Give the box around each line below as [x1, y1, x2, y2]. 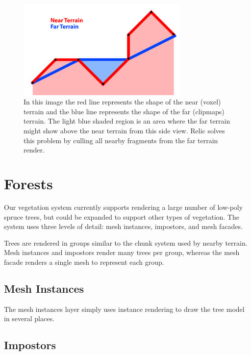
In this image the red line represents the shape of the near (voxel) [24, 97, 221, 107]
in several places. [4, 313, 54, 324]
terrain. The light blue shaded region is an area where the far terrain [24, 116, 230, 126]
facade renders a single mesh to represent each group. [4, 256, 164, 267]
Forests [4, 174, 53, 194]
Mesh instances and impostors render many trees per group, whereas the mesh [4, 247, 240, 257]
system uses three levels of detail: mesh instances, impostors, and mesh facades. [4, 221, 243, 231]
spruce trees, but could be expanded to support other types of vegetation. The [4, 211, 239, 222]
